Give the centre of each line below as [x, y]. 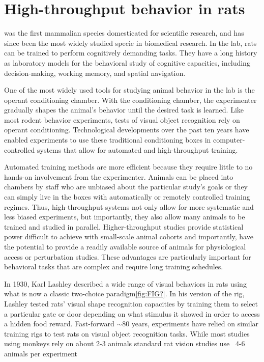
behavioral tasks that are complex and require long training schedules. [114, 267]
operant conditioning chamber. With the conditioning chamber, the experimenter [130, 100]
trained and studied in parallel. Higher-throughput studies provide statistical [124, 226]
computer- [229, 140]
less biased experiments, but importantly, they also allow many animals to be [125, 217]
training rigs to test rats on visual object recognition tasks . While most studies [127, 333]
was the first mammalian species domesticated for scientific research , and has [124, 33]
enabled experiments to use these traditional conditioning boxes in [108, 140]
